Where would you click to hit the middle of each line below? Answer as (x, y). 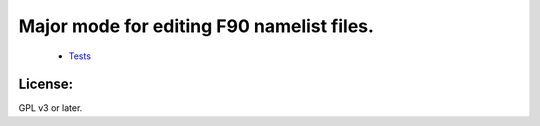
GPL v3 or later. (50, 108)
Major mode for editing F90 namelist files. (196, 26)
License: (46, 84)
